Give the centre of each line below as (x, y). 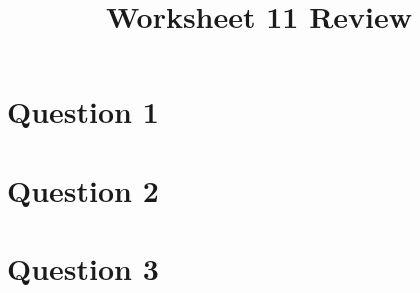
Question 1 (83, 111)
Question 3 (83, 268)
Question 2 (83, 189)
